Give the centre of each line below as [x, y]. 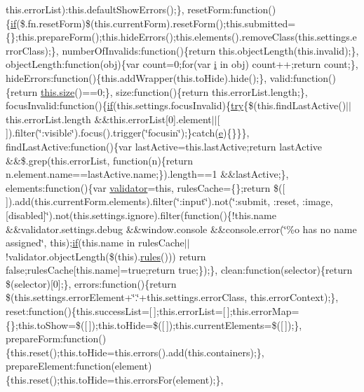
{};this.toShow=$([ [47, 324]
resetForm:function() [232, 9]
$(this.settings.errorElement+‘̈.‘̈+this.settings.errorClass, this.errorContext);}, [172, 297]
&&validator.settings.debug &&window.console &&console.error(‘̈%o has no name [181, 229]
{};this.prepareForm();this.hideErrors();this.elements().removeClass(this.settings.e [181, 37]
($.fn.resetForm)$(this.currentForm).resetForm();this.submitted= [156, 23]
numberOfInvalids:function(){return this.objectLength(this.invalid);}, [210, 50]
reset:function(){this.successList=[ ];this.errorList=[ [116, 311]
